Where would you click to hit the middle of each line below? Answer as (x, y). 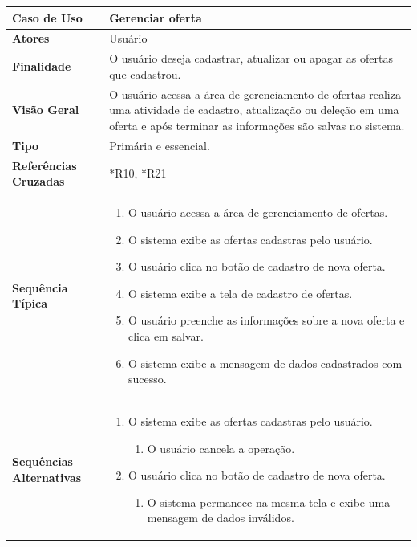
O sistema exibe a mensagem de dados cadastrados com (265, 363)
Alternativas (47, 477)
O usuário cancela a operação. (221, 448)
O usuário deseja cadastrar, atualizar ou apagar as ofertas (251, 58)
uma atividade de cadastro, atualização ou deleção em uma (254, 110)
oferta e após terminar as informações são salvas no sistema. (257, 125)
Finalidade (42, 65)
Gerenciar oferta (156, 17)
